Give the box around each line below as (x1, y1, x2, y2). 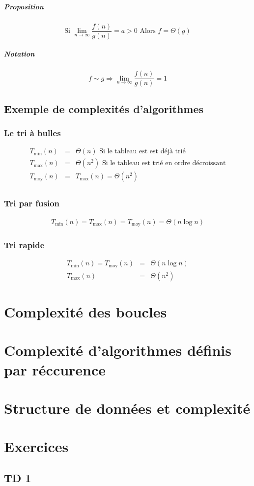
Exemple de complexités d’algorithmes (4, 101, 204, 116)
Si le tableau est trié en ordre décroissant (102, 160, 226, 167)
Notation (4, 49, 35, 59)
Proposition (4, 1, 44, 11)
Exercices (4, 436, 69, 457)
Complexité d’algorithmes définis (4, 340, 232, 360)
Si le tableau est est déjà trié (99, 148, 186, 155)
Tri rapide (4, 239, 45, 251)
